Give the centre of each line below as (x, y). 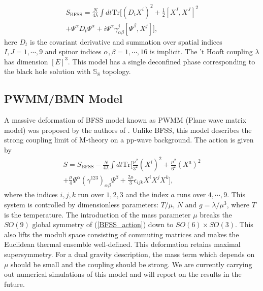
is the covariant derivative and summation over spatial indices (126, 41)
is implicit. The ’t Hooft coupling (201, 51)
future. (14, 284)
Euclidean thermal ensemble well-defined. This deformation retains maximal (122, 244)
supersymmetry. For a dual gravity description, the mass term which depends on (129, 254)
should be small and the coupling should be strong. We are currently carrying (131, 264)
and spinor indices (73, 51)
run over (91, 194)
